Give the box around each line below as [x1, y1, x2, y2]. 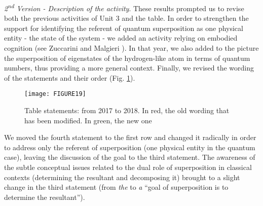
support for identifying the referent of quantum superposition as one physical [4, 22, 243, 33]
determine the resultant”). [4, 191, 85, 202]
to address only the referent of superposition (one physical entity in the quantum [4, 142, 255, 152]
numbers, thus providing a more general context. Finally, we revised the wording [4, 62, 254, 73]
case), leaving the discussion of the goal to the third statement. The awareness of [4, 152, 255, 162]
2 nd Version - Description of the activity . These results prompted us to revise [4, 2, 244, 13]
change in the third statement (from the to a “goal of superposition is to [4, 182, 229, 192]
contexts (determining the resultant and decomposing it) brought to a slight [4, 171, 240, 182]
